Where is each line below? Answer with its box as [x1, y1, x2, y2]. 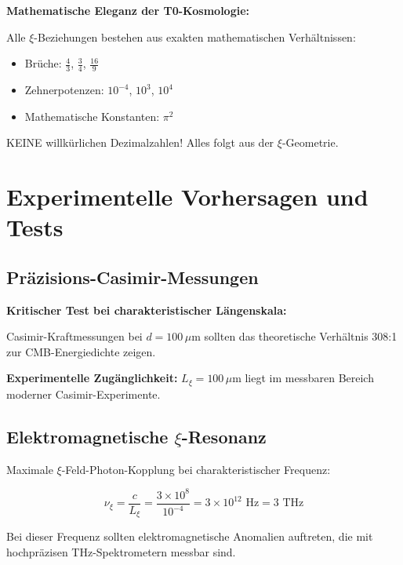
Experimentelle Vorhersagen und [6, 180, 369, 212]
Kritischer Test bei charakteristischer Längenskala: [6, 301, 287, 318]
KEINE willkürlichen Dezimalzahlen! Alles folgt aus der [6, 134, 274, 151]
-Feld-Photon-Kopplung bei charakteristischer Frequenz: [61, 461, 331, 477]
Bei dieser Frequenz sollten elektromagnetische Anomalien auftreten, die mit [6, 528, 373, 545]
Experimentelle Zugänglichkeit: [6, 370, 178, 386]
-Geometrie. [281, 134, 339, 151]
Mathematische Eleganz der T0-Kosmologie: [6, 2, 250, 18]
